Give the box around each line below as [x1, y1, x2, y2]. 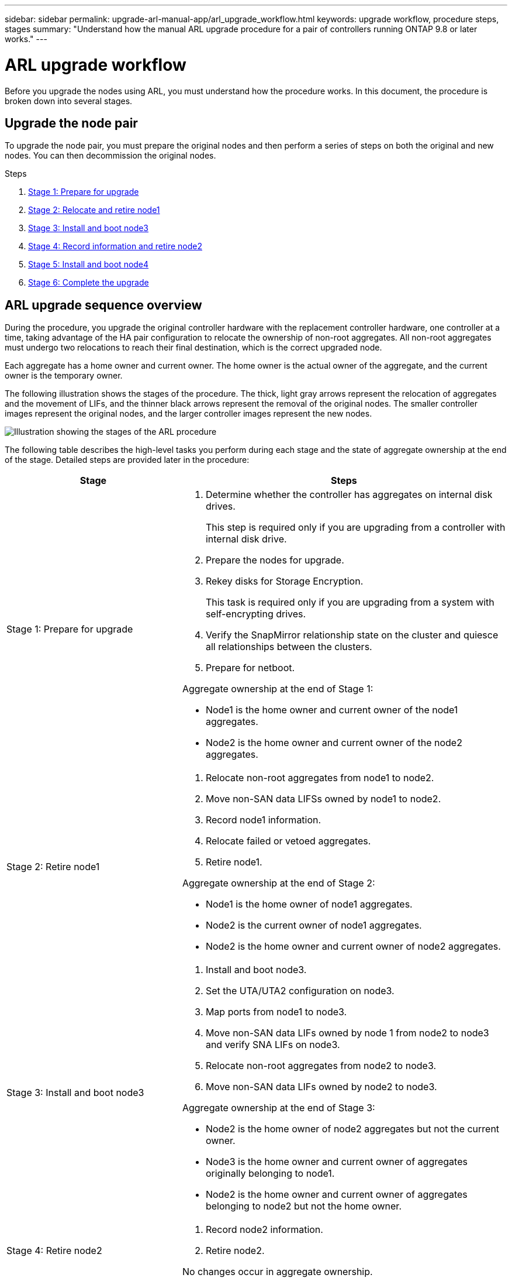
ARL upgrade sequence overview [5, 297, 202, 312]
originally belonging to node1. [205, 1167, 335, 1180]
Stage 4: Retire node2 [6, 1245, 102, 1257]
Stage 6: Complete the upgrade [28, 277, 149, 288]
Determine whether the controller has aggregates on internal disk [205, 489, 493, 501]
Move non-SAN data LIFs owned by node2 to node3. [205, 1081, 437, 1093]
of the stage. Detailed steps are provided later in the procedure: [5, 455, 250, 465]
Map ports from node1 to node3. [205, 1006, 347, 1018]
